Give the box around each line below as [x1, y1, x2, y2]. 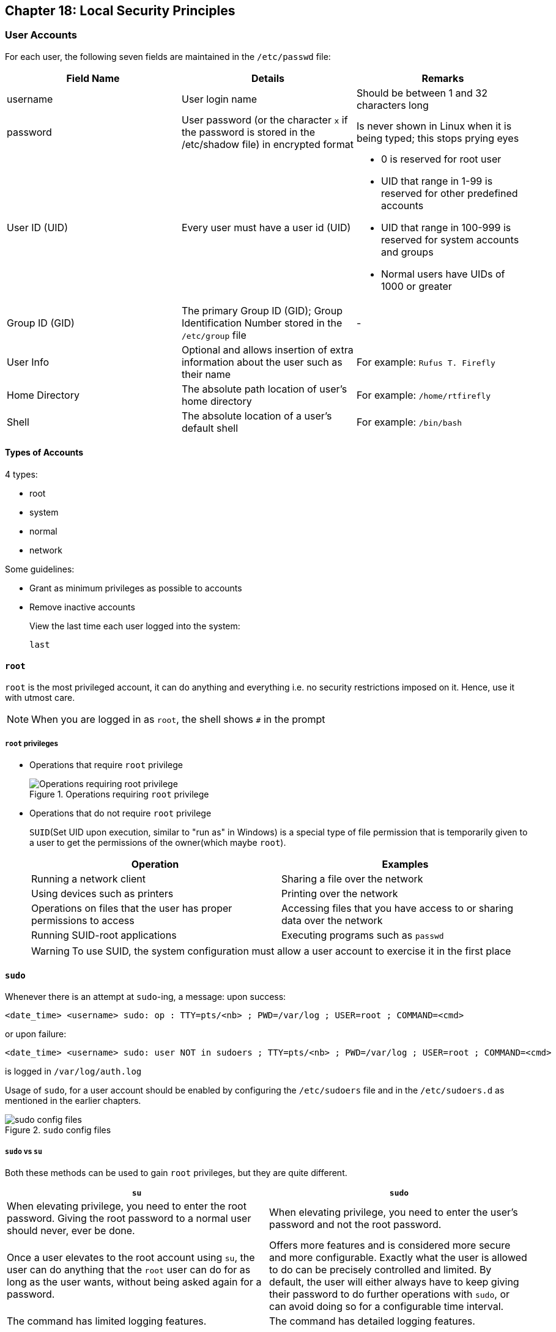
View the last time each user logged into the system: [29, 621, 240, 632]
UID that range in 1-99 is [380, 174, 493, 187]
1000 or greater [380, 279, 452, 292]
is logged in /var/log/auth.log [5, 1066, 142, 1077]
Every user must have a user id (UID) [181, 221, 351, 234]
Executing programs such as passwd [281, 929, 444, 942]
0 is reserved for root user [380, 152, 502, 165]
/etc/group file [181, 328, 246, 341]
